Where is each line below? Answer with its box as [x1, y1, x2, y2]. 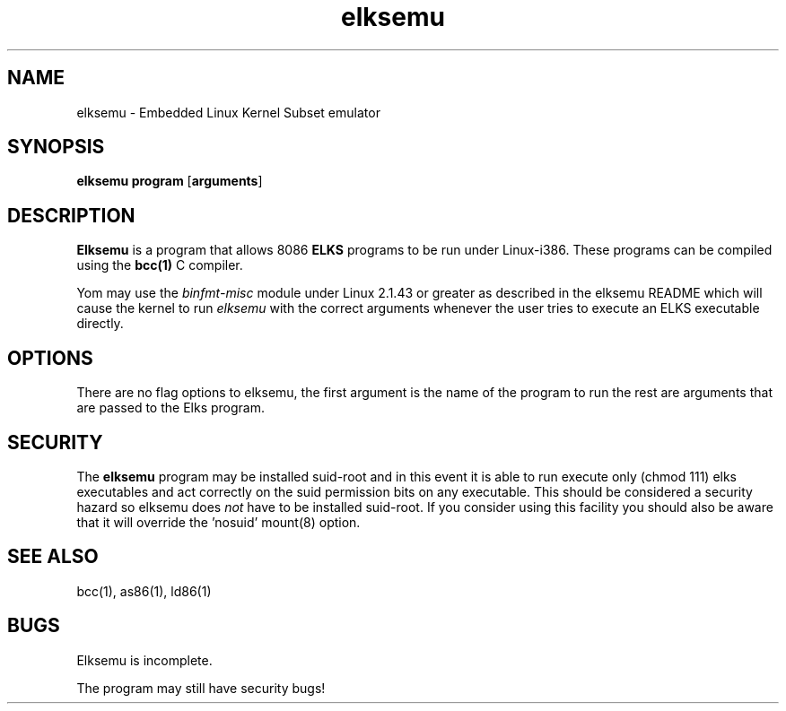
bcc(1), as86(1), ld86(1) [76, 583, 212, 599]
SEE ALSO [7, 545, 99, 568]
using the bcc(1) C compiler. [76, 257, 243, 273]
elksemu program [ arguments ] [76, 173, 263, 189]
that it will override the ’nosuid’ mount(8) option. [76, 514, 361, 530]
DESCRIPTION [7, 204, 135, 227]
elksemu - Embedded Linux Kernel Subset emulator [76, 104, 380, 120]
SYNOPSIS [7, 135, 105, 159]
